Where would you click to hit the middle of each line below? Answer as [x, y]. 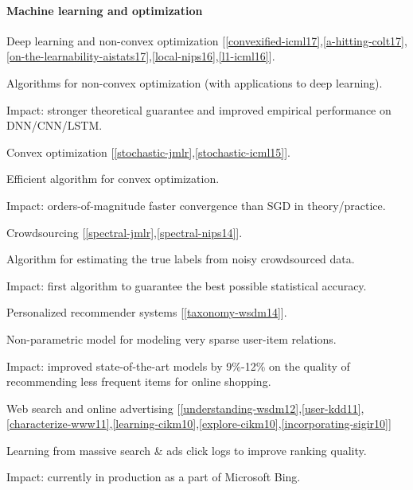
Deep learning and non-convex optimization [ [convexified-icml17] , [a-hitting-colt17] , [207, 40]
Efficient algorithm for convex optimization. [113, 179]
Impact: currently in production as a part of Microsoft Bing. [154, 477]
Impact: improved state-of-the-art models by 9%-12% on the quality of [178, 366]
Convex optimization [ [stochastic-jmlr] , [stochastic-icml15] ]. [148, 152]
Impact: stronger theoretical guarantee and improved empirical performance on [199, 109]
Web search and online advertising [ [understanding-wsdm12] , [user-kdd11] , [185, 408]
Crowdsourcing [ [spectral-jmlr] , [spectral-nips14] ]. [125, 232]
